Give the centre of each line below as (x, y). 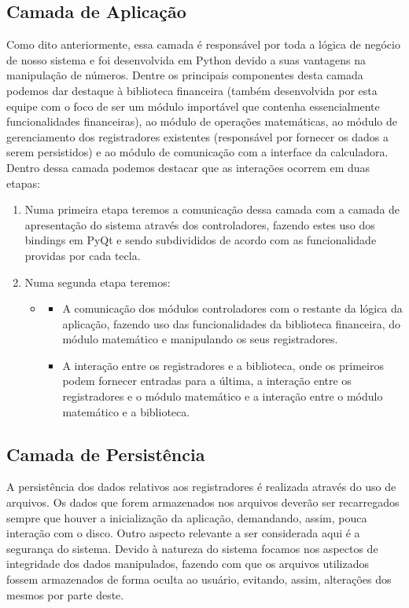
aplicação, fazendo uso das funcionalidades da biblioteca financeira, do (232, 323)
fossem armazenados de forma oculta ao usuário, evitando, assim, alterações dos (199, 579)
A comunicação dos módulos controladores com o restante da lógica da (232, 308)
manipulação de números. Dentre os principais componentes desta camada (185, 75)
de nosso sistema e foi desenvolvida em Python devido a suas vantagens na (186, 59)
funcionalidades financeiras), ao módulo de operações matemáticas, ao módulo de (202, 121)
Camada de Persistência (106, 454)
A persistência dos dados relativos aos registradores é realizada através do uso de (201, 487)
